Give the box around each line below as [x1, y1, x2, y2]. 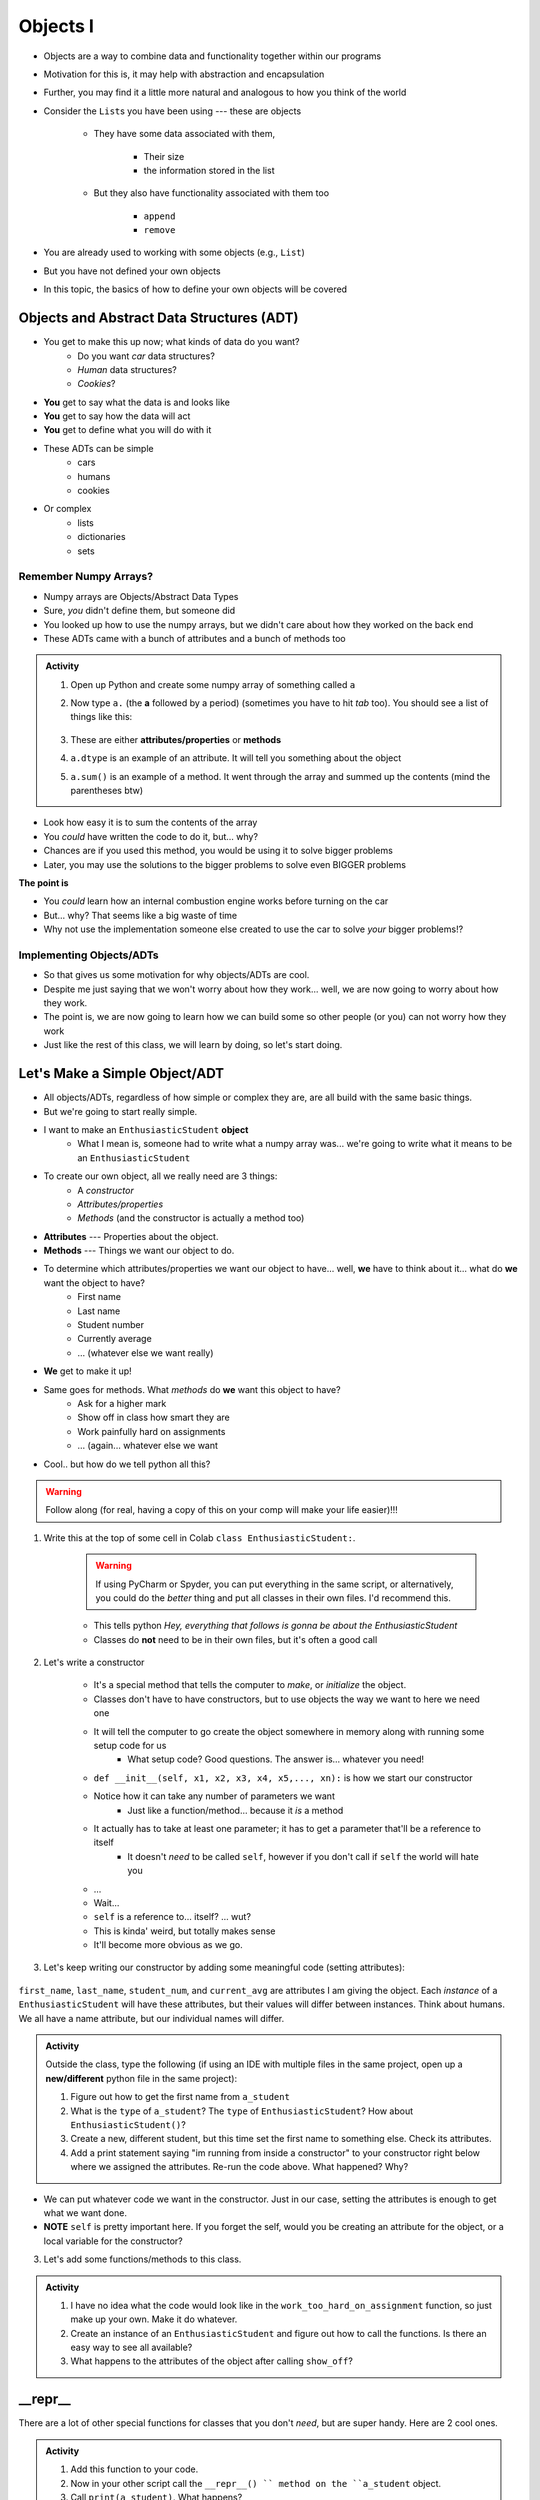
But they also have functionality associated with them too [93, 187, 330, 199]
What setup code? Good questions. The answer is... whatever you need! [127, 1753, 425, 1765]
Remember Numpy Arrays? [18, 570, 154, 584]
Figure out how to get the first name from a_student [70, 2091, 290, 2103]
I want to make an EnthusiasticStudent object [43, 1123, 249, 1135]
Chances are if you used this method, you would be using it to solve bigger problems [43, 845, 394, 857]
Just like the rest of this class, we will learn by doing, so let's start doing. [43, 1039, 343, 1051]
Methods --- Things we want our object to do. [43, 1245, 235, 1257]
